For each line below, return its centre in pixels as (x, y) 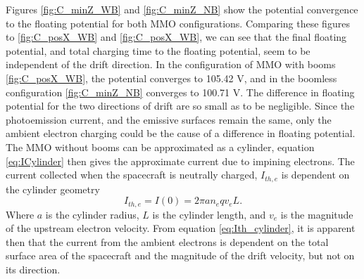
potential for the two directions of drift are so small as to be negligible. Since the (180, 106)
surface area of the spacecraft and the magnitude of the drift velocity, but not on (180, 255)
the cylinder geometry (53, 189)
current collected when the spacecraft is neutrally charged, (132, 175)
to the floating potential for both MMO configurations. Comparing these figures (178, 23)
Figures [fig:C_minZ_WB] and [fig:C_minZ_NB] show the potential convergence (182, 9)
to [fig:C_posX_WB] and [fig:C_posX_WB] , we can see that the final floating (176, 37)
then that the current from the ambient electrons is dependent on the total (167, 241)
